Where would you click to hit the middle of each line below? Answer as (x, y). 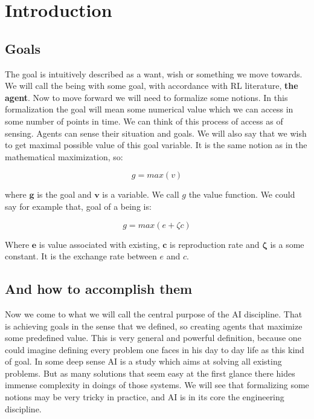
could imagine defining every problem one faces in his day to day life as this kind (155, 349)
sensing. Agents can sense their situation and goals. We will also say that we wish (156, 133)
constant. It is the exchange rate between (81, 256)
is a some (287, 244)
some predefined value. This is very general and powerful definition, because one (153, 338)
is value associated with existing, (99, 244)
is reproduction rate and (215, 244)
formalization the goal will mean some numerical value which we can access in (149, 109)
